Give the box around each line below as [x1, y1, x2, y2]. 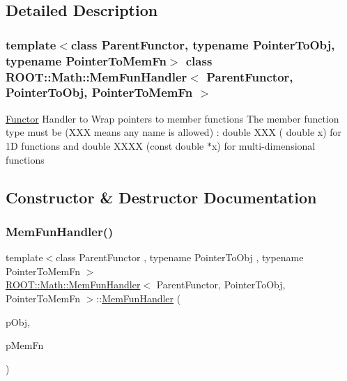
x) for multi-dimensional [211, 138, 316, 153]
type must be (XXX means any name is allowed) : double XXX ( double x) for [6, 125, 342, 139]
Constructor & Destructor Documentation [6, 186, 317, 208]
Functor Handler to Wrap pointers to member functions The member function [6, 111, 339, 125]
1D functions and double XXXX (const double [6, 138, 204, 153]
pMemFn [6, 338, 44, 352]
